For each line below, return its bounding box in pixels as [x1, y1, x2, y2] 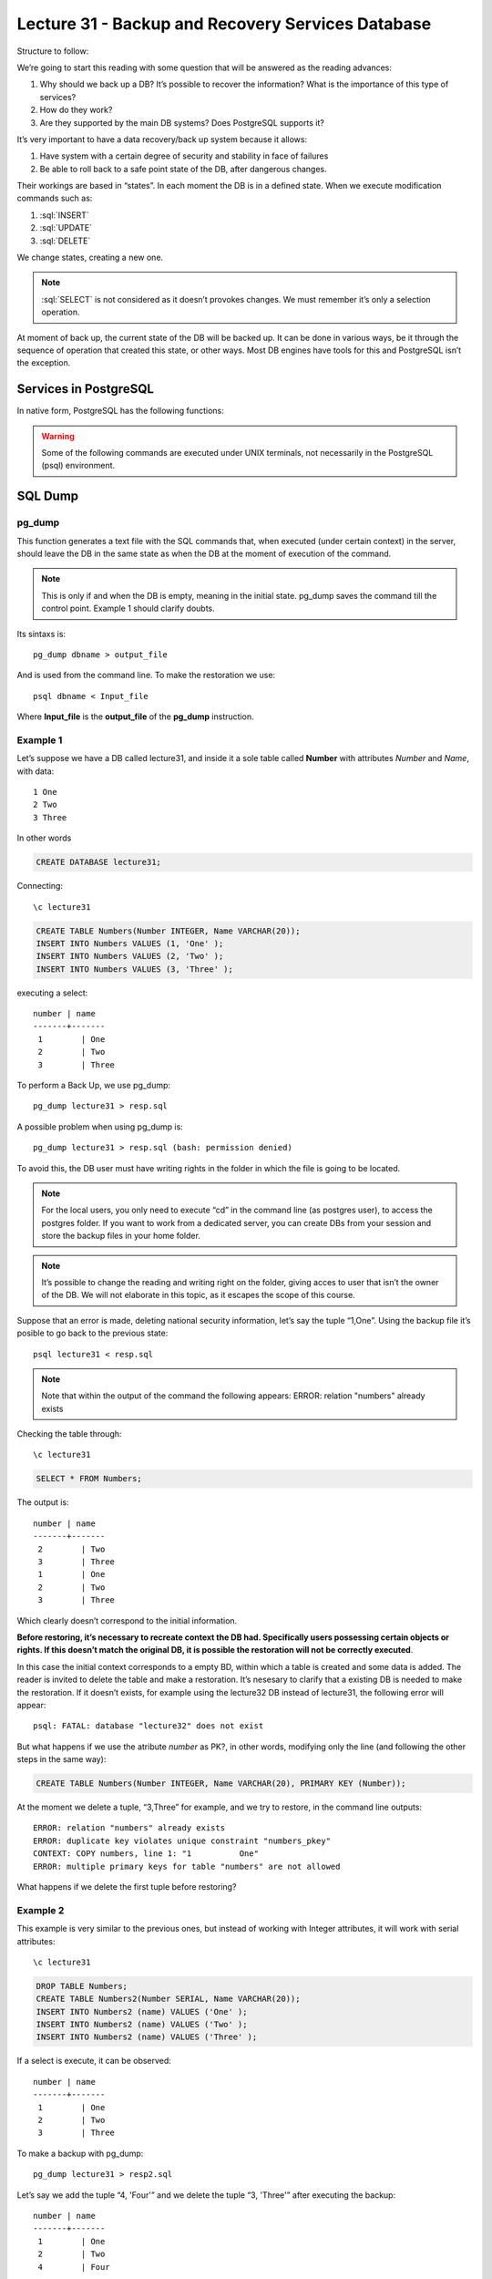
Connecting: [16, 881, 64, 892]
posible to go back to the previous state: [16, 1327, 169, 1339]
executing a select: [16, 987, 88, 998]
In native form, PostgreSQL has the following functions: [16, 406, 225, 417]
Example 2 [16, 1903, 65, 1916]
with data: [16, 766, 55, 777]
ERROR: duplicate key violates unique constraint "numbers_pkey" [33, 1835, 332, 1846]
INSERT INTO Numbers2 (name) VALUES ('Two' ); [36, 2019, 248, 2030]
